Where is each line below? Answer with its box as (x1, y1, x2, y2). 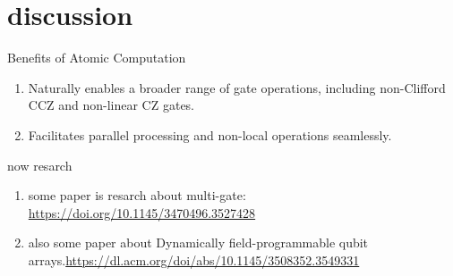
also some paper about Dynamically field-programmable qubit (28, 233, 369, 252)
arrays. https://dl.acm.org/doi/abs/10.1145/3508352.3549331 (28, 250, 360, 269)
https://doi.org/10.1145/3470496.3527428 (28, 203, 256, 222)
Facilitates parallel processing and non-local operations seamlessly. (28, 125, 392, 144)
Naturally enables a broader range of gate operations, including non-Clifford (28, 78, 446, 96)
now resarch (7, 155, 73, 174)
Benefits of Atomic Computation (7, 48, 186, 67)
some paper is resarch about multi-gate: (28, 186, 246, 205)
